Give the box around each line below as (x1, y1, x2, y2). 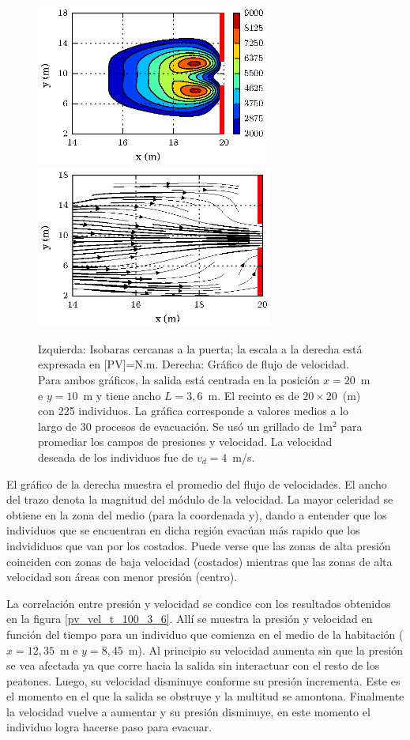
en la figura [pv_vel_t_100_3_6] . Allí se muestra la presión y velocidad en (6, 610, 373, 627)
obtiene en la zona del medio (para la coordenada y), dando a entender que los (6, 506, 387, 523)
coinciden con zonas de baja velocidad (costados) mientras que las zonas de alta (6, 553, 393, 569)
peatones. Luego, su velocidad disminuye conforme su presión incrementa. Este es (6, 672, 401, 689)
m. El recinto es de (208, 387, 299, 403)
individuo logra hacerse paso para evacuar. (6, 719, 213, 735)
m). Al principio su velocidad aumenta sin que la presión (128, 641, 404, 658)
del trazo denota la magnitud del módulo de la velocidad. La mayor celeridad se (6, 491, 393, 508)
